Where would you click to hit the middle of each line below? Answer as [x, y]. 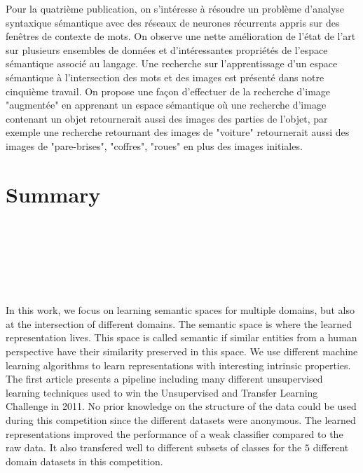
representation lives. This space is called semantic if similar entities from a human [181, 337]
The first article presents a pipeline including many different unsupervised [164, 379]
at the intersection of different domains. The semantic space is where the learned [179, 323]
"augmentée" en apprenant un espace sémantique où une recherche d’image [166, 105]
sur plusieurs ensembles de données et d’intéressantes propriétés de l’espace [167, 49]
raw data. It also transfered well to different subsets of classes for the [154, 447]
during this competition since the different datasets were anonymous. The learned [181, 419]
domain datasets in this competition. [84, 461]
